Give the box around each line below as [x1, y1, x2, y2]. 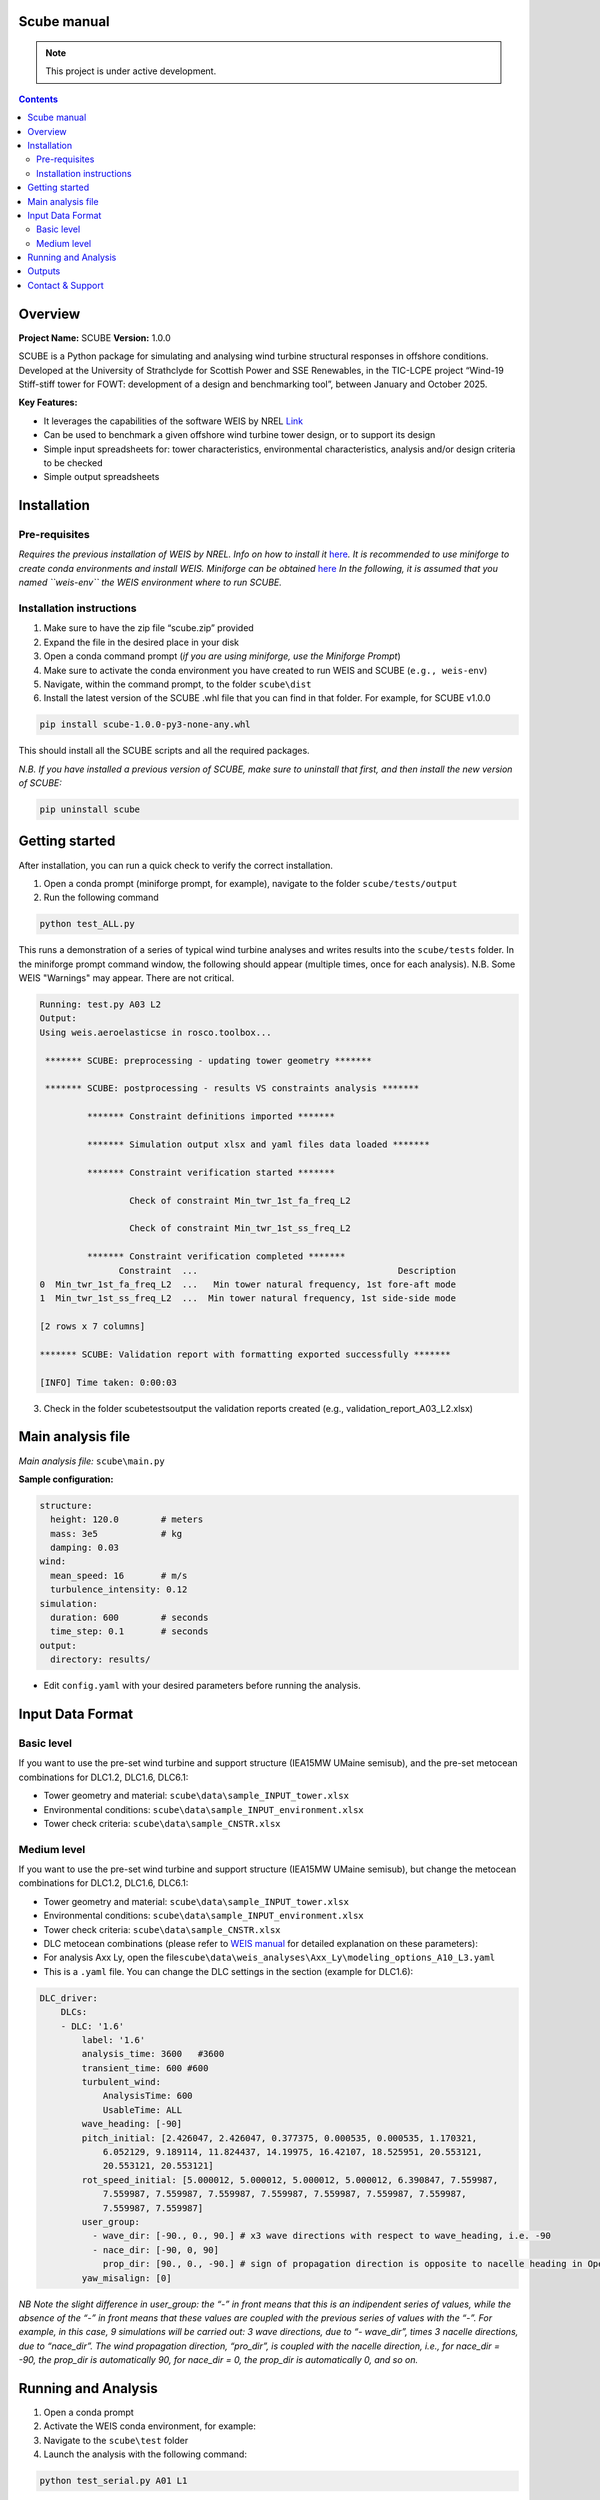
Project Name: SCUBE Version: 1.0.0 [18, 331, 172, 344]
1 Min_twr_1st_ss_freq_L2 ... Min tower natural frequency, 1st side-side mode [39, 1293, 457, 1304]
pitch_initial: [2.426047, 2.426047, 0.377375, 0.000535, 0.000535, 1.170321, [81, 2132, 478, 2144]
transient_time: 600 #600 [81, 2062, 209, 2074]
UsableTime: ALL [102, 2104, 183, 2115]
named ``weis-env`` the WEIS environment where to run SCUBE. [18, 576, 282, 589]
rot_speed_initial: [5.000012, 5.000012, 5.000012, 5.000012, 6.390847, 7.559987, [81, 2174, 499, 2185]
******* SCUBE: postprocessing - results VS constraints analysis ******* [45, 1083, 420, 1094]
